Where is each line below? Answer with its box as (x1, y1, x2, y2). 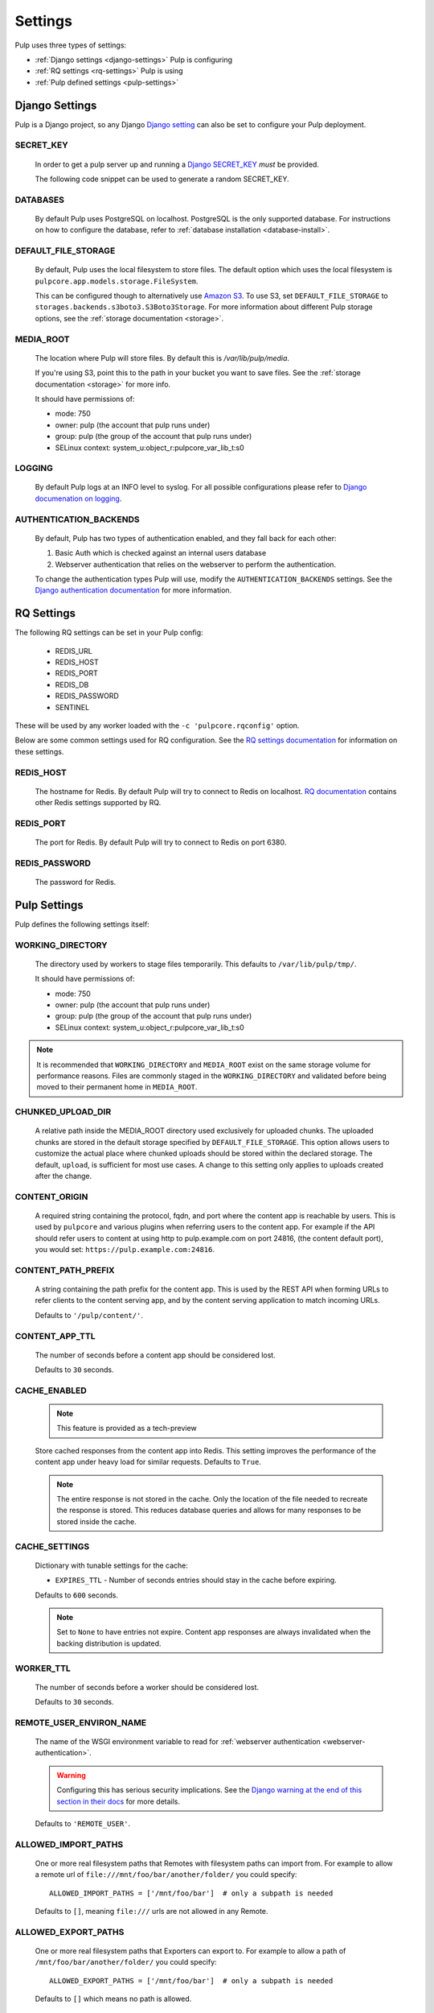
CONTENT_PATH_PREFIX (14, 1264, 116, 1275)
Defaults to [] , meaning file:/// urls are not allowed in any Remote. (35, 1907, 268, 1916)
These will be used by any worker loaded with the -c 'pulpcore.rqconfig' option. (14, 721, 300, 730)
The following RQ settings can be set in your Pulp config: (14, 628, 204, 638)
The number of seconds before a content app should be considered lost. (35, 1350, 276, 1360)
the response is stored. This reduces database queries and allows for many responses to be (56, 1506, 362, 1515)
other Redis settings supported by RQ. (35, 798, 162, 808)
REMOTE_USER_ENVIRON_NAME (14, 1717, 147, 1728)
